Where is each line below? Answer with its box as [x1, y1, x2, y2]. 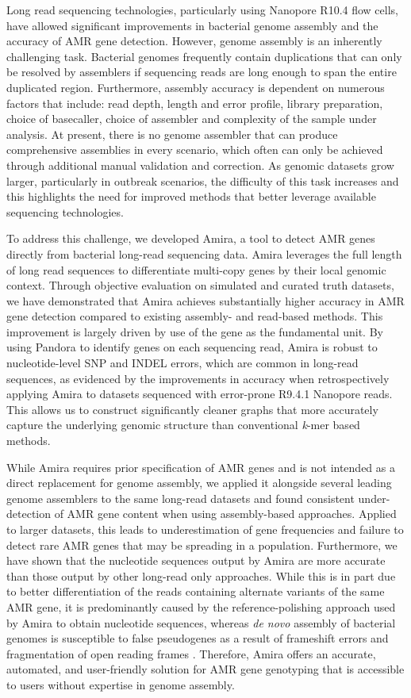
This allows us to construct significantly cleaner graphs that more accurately [6, 401, 378, 417]
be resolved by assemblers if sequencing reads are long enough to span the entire [6, 63, 397, 80]
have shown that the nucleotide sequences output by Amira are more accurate [6, 552, 386, 569]
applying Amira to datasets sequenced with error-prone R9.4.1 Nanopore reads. [6, 385, 393, 402]
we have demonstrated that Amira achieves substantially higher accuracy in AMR [6, 292, 405, 309]
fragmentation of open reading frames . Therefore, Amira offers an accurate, [6, 645, 376, 662]
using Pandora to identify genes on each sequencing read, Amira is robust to [6, 339, 378, 355]
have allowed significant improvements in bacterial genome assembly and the [6, 17, 378, 33]
